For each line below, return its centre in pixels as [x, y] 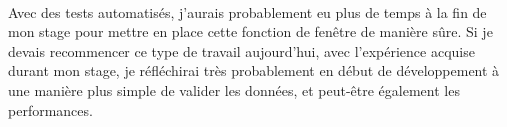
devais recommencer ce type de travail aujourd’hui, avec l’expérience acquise [241, 50]
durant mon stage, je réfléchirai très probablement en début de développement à [254, 70]
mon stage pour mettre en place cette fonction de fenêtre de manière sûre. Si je [250, 31]
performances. [50, 109]
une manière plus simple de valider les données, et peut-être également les [234, 89]
